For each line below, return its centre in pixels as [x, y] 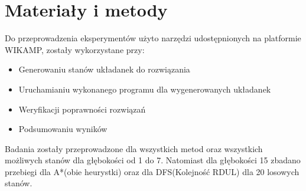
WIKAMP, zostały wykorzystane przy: [75, 49]
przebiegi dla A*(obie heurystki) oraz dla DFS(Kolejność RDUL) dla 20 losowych [152, 171]
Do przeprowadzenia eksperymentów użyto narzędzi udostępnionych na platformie [153, 38]
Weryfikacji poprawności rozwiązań [82, 109]
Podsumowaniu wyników [63, 129]
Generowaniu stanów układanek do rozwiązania [104, 69]
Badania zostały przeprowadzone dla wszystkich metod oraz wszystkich [134, 148]
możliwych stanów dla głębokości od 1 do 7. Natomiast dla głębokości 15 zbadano [153, 160]
